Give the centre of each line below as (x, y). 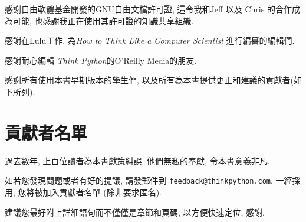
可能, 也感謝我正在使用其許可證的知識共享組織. (103, 20)
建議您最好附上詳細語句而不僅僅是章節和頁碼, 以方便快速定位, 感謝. (135, 212)
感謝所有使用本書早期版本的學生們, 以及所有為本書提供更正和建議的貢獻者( (149, 80)
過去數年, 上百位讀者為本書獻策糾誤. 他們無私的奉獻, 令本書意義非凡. (137, 160)
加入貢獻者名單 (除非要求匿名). (102, 192)
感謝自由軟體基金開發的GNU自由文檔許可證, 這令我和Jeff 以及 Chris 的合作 (148, 9)
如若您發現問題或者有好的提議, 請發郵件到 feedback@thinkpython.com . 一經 (149, 180)
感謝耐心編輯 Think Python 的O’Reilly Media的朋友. (101, 60)
